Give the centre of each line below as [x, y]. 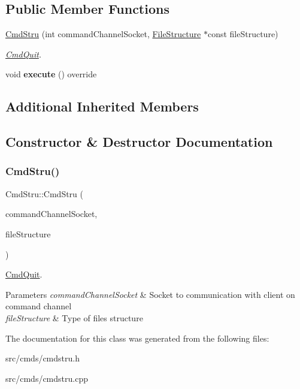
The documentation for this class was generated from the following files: [137, 338]
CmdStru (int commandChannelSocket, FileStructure [103, 34]
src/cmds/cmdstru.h [43, 358]
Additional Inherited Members [102, 106]
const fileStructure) [243, 34]
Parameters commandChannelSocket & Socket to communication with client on [150, 294]
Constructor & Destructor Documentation [139, 142]
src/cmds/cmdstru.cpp [47, 378]
